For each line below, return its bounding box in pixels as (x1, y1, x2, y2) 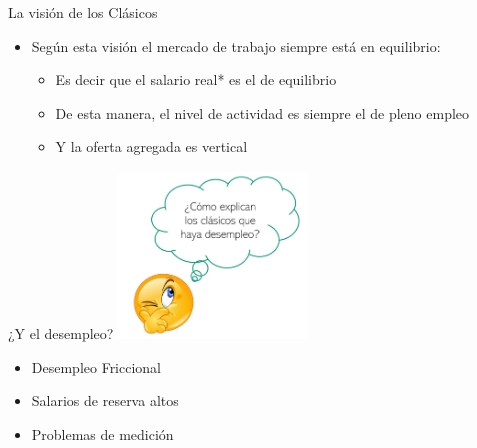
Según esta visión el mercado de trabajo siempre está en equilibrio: (31, 35, 441, 56)
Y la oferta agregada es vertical (55, 136, 248, 157)
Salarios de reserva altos (31, 390, 179, 411)
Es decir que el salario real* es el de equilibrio (55, 69, 337, 90)
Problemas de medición (31, 424, 174, 444)
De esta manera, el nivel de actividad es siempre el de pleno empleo (55, 102, 470, 123)
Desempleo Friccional (31, 356, 162, 377)
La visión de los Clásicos (8, 2, 158, 22)
